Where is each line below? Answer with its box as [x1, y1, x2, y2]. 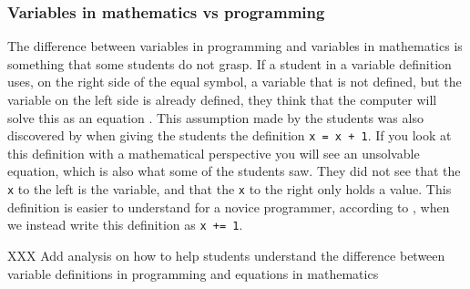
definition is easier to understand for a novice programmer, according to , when [7, 197, 450, 216]
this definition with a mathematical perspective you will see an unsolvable [7, 143, 420, 162]
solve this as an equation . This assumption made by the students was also [7, 108, 424, 127]
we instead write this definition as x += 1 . [7, 215, 243, 234]
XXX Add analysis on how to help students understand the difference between [7, 245, 445, 264]
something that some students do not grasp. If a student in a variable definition [7, 54, 452, 73]
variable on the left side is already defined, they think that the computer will [7, 90, 437, 108]
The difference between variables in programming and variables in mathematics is [7, 36, 463, 56]
